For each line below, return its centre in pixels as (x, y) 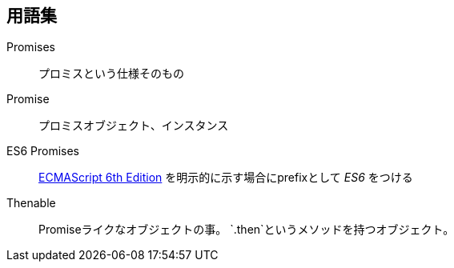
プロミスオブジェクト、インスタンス (134, 126)
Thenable (31, 203)
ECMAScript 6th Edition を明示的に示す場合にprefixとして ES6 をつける (226, 178)
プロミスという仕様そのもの (111, 74)
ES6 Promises (43, 151)
